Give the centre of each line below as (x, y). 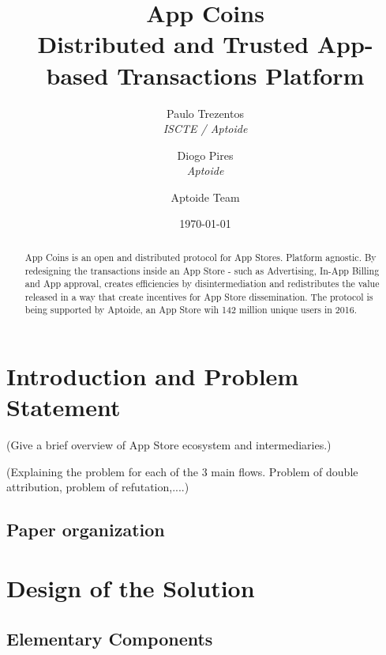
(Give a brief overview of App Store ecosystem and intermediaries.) (169, 445)
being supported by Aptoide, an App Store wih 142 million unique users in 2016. (191, 310)
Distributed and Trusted (173, 44)
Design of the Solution (131, 588)
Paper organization (86, 530)
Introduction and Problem (153, 376)
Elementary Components (110, 638)
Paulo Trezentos (205, 113)
